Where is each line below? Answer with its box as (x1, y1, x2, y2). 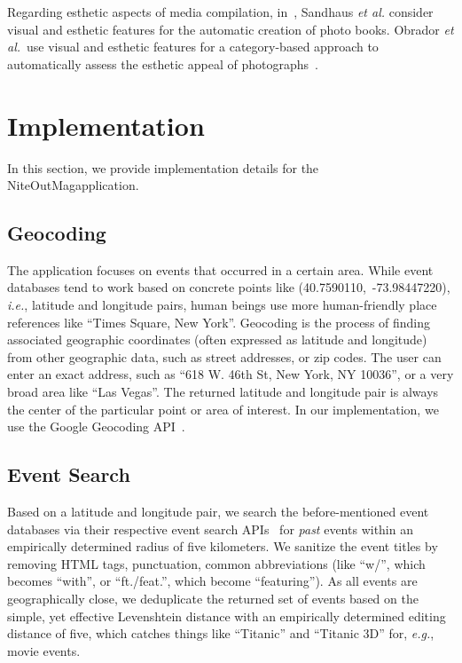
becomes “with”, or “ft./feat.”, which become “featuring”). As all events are (7, 572, 418, 590)
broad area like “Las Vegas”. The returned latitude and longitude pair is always (7, 383, 439, 401)
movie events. (7, 641, 81, 659)
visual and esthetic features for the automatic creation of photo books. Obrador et (7, 20, 454, 38)
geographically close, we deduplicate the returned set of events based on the (7, 589, 419, 607)
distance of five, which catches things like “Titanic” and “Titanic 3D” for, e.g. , (7, 624, 435, 643)
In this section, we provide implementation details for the (7, 158, 319, 177)
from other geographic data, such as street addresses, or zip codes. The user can (7, 347, 442, 366)
